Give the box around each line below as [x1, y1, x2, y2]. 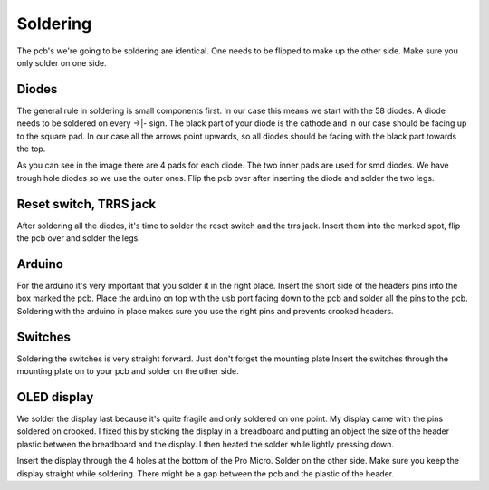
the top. [16, 143, 46, 154]
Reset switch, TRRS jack [16, 196, 157, 212]
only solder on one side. [16, 57, 107, 68]
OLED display [16, 389, 94, 405]
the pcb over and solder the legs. [16, 233, 140, 244]
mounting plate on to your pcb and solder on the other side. [16, 366, 239, 377]
